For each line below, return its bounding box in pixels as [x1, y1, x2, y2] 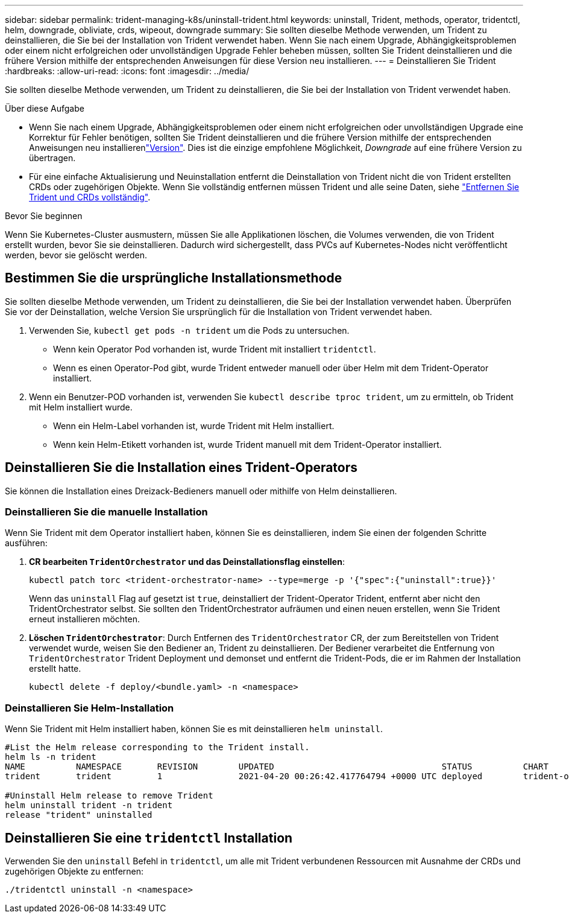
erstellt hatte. [29, 663, 81, 674]
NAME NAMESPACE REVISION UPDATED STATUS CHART [5, 762, 549, 772]
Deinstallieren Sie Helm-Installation [5, 701, 174, 714]
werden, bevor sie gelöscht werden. [5, 250, 148, 260]
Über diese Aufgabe [5, 103, 84, 113]
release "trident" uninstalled [5, 810, 152, 820]
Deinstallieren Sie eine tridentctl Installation [5, 830, 293, 846]
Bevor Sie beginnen [5, 211, 83, 221]
